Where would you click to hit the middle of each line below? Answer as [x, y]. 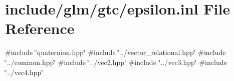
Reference [40, 28]
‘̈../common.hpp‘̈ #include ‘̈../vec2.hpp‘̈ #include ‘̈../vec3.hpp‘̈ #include [116, 62]
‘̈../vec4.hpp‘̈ [24, 72]
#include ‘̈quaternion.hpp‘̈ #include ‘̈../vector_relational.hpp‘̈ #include [115, 52]
